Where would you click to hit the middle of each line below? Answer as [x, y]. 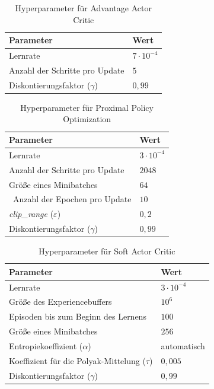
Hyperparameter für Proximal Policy [87, 107]
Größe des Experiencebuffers [60, 302]
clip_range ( [31, 214]
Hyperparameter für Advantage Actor [83, 8]
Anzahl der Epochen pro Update [72, 199]
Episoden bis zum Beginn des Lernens [78, 316]
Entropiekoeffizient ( [46, 345]
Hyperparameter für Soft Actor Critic [107, 251]
